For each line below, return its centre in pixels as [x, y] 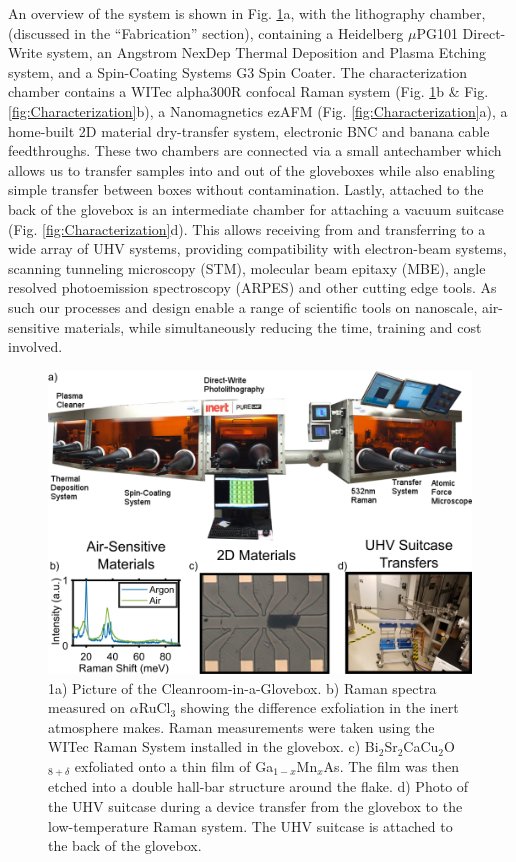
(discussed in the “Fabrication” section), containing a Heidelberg [206, 32]
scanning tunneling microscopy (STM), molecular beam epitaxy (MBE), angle [247, 267]
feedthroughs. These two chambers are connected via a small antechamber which [255, 150]
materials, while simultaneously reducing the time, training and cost [273, 326]
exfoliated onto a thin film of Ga [174, 765]
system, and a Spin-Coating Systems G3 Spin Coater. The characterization [238, 71]
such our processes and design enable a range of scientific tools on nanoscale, [243, 306]
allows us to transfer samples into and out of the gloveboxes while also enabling [251, 169]
